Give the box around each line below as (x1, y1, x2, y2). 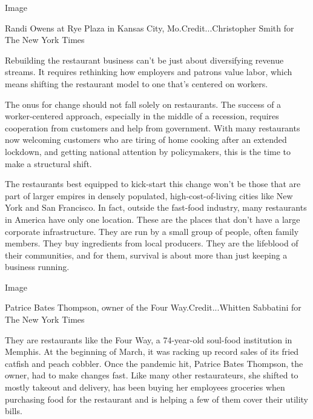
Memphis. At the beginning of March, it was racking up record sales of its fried (5, 345, 299, 358)
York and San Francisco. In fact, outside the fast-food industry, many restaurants (5, 201, 307, 214)
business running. (5, 260, 70, 273)
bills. (5, 404, 22, 417)
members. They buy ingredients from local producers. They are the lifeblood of (5, 237, 298, 249)
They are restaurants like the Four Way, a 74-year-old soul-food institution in (5, 333, 292, 346)
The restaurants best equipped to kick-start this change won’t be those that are (5, 177, 301, 190)
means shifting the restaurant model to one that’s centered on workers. (5, 77, 268, 90)
